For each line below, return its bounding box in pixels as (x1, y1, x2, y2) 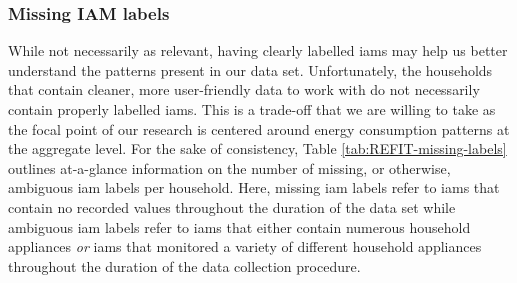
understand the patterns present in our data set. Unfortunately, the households (8, 59, 493, 80)
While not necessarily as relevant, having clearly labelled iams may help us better (8, 40, 508, 61)
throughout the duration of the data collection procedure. (8, 255, 361, 276)
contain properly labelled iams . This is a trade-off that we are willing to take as (8, 99, 496, 119)
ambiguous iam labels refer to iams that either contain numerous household (8, 216, 471, 237)
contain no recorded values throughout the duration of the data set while (8, 196, 456, 217)
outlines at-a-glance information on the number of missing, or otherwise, (8, 157, 451, 178)
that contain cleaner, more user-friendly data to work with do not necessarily (8, 79, 480, 100)
